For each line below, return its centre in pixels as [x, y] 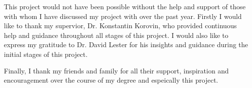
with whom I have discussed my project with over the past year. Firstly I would [123, 16]
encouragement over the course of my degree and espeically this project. [111, 80]
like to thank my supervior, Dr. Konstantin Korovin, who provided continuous [120, 26]
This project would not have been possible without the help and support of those [125, 6]
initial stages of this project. [46, 54]
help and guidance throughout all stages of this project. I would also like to [116, 35]
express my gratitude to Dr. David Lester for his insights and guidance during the [126, 44]
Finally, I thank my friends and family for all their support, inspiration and [116, 70]
